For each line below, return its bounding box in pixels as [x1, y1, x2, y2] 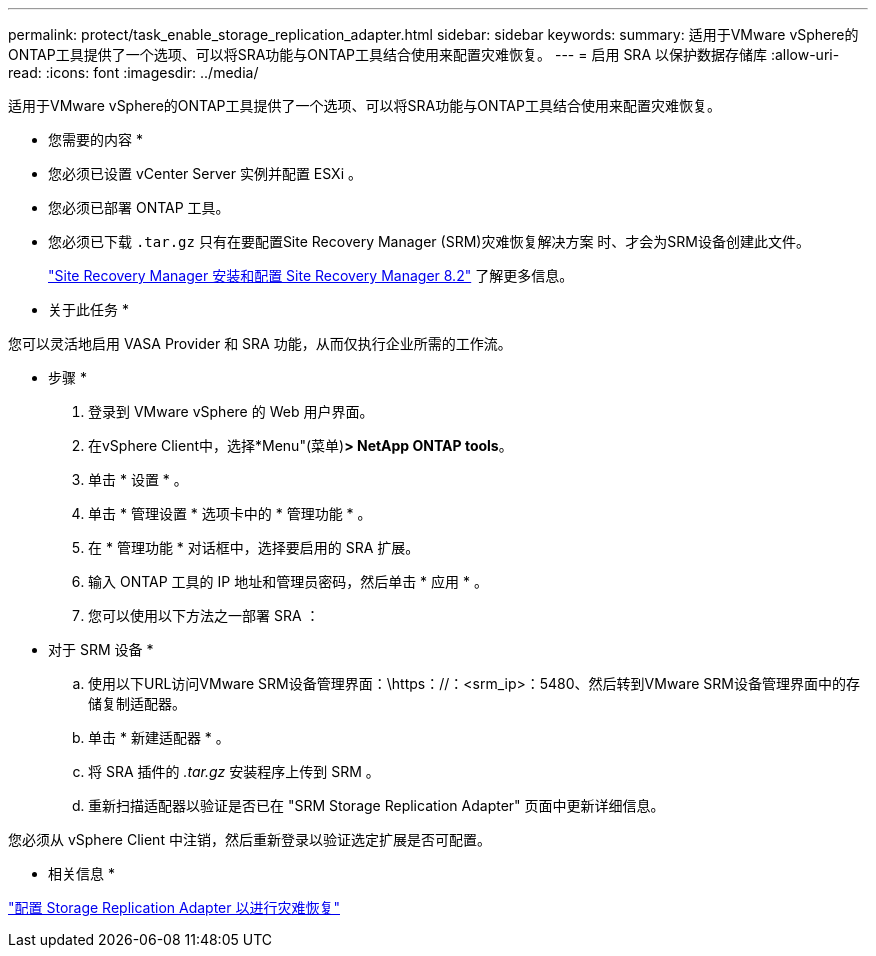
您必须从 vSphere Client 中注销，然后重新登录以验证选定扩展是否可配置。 [8, 831, 491, 848]
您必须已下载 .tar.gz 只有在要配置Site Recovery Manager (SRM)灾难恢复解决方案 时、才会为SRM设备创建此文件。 [48, 233, 810, 250]
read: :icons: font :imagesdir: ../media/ [8, 64, 259, 81]
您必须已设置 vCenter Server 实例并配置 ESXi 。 [48, 165, 362, 182]
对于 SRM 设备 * [48, 641, 154, 658]
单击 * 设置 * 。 [88, 471, 188, 488]
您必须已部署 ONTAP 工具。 [48, 199, 230, 216]
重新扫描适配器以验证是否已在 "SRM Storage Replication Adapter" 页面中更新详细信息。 [88, 797, 665, 814]
